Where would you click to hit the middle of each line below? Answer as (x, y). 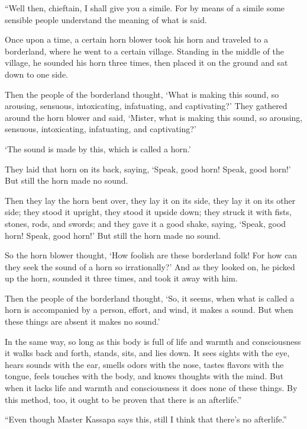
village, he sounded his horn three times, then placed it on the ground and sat (146, 63)
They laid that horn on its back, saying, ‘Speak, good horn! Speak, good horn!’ (148, 169)
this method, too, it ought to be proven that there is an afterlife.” (123, 399)
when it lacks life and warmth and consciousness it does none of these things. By (151, 388)
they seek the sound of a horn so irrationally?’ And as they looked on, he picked (150, 266)
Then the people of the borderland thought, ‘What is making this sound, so (142, 94)
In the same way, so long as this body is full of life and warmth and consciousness (153, 341)
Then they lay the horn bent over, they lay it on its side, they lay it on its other (150, 200)
